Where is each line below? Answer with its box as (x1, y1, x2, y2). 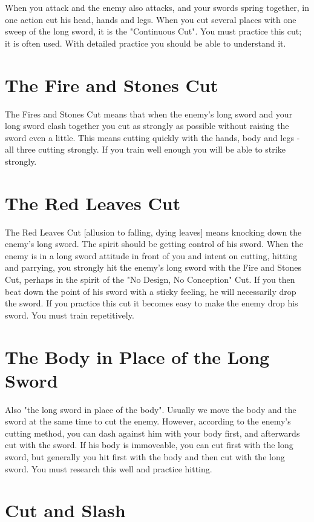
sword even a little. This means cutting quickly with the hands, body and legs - (5, 131, 300, 144)
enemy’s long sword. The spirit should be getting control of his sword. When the (5, 237, 303, 250)
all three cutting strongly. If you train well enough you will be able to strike (5, 143, 286, 156)
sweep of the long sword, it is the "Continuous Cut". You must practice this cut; (5, 25, 302, 38)
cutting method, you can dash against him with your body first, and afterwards (5, 426, 300, 439)
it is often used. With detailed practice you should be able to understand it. (5, 36, 286, 49)
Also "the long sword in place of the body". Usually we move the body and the (5, 403, 296, 415)
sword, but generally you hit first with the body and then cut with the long (5, 451, 285, 463)
